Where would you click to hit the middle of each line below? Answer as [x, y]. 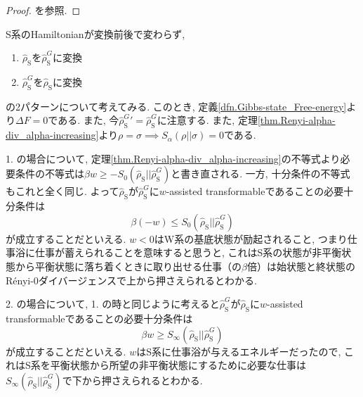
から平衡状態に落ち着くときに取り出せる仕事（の [128, 266]
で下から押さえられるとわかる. [132, 380]
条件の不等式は [49, 174]
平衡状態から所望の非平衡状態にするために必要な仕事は [178, 365]
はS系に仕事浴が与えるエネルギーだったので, [239, 351]
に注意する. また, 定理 [207, 120]
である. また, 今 [84, 120]
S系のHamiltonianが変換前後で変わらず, [95, 33]
